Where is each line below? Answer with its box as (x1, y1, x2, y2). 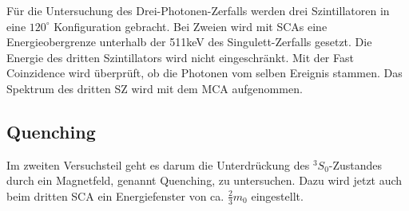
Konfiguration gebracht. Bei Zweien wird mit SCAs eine (54, 18, 328, 34)
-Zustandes (328, 156, 383, 173)
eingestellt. (251, 187, 304, 204)
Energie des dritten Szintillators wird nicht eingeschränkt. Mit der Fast (6, 49, 354, 65)
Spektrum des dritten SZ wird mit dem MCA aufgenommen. (6, 80, 303, 96)
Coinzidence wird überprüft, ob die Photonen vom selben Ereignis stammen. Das (6, 64, 403, 81)
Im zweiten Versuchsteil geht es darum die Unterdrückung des (6, 156, 310, 173)
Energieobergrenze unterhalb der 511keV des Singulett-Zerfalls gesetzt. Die (6, 33, 372, 50)
